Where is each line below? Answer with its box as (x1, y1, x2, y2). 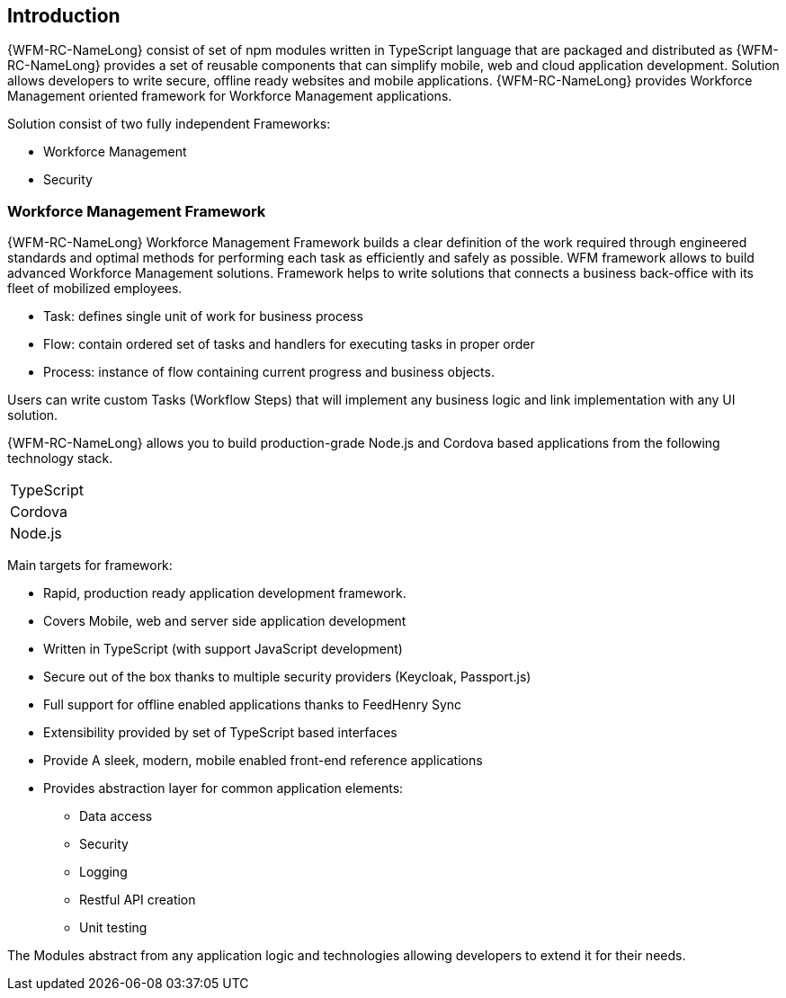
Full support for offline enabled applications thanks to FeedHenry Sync (43, 697, 462, 713)
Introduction (7, 4, 121, 27)
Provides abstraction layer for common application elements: (43, 780, 404, 797)
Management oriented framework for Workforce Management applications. (7, 88, 452, 104)
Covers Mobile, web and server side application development (43, 613, 406, 629)
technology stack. (7, 450, 113, 467)
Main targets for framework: (7, 557, 173, 574)
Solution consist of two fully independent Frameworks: (7, 116, 331, 132)
